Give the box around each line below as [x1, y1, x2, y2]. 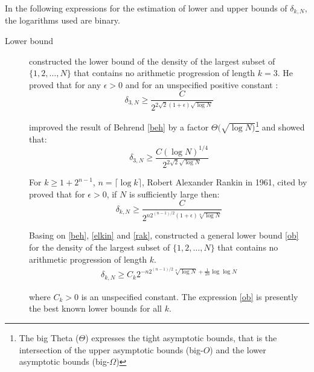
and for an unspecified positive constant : [125, 78, 278, 91]
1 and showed [255, 119, 305, 133]
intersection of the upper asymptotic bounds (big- [19, 343, 203, 356]
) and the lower [210, 343, 266, 356]
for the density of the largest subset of [29, 241, 170, 254]
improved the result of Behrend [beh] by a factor [29, 120, 209, 133]
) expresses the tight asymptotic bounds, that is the [85, 331, 277, 344]
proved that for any [29, 78, 101, 91]
